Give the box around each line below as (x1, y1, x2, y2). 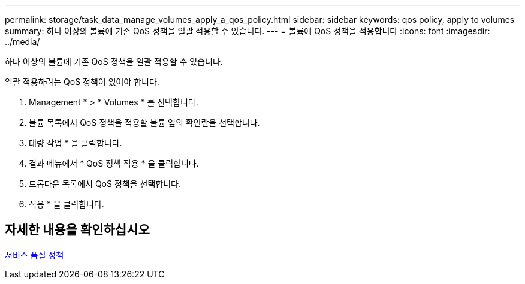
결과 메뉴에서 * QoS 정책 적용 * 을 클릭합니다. (29, 158, 199, 168)
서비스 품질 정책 (5, 249, 64, 260)
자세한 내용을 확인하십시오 (5, 222, 150, 238)
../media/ (5, 37, 40, 47)
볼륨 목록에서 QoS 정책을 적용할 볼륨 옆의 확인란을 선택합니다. (29, 117, 260, 128)
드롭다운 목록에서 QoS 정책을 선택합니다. (29, 179, 181, 189)
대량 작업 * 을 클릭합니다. (29, 138, 122, 148)
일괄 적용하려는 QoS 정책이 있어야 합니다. (5, 77, 159, 87)
